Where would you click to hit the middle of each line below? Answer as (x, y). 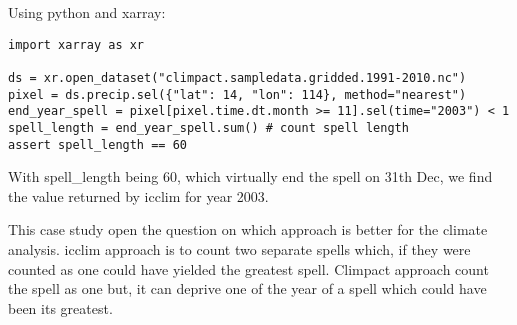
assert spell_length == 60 (97, 144)
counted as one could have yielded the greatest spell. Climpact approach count (248, 268)
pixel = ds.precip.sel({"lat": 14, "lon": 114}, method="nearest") (237, 94)
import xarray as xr (76, 44)
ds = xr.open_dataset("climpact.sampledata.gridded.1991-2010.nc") (237, 77)
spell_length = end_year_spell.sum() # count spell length (208, 127)
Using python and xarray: (87, 12)
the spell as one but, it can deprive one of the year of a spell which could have (247, 288)
